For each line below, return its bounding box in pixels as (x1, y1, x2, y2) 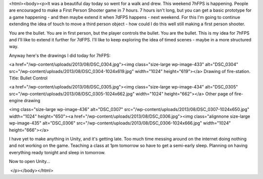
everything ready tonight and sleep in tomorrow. (9, 149, 106, 155)
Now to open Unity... (9, 159, 51, 164)
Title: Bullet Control (9, 75, 48, 81)
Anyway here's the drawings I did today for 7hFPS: (9, 53, 111, 58)
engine (9, 98, 23, 104)
